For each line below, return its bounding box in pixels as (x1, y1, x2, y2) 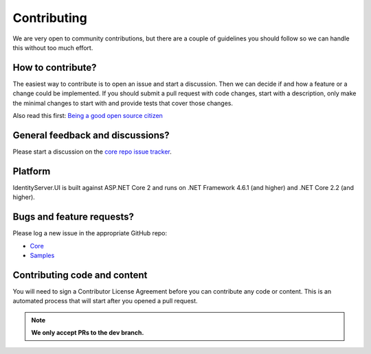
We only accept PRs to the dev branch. (31, 328, 144, 336)
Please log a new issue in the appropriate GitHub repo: (12, 229, 168, 237)
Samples (30, 251, 55, 259)
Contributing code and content (12, 269, 148, 281)
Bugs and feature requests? (12, 211, 134, 223)
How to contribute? (12, 62, 97, 73)
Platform (12, 165, 51, 177)
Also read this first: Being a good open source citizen (12, 112, 163, 120)
